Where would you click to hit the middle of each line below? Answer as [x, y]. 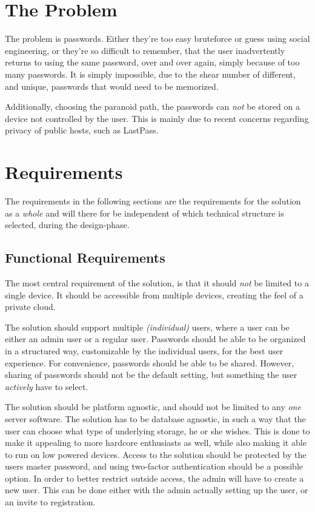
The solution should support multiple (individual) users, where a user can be [147, 327]
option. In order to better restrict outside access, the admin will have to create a [154, 478]
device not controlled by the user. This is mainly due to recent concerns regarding [157, 118]
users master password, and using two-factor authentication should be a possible [154, 466]
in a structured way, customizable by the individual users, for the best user [144, 350]
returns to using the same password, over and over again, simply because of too [152, 62]
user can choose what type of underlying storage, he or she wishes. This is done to [157, 430]
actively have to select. [47, 386]
